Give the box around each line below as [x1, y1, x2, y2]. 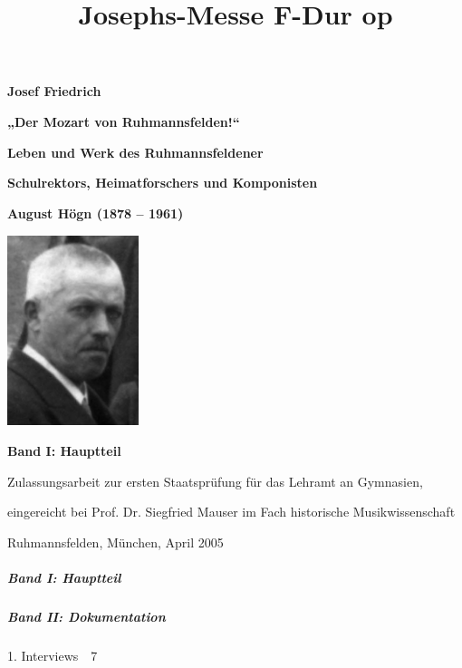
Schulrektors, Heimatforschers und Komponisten [7, 173, 318, 192]
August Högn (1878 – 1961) [7, 203, 184, 222]
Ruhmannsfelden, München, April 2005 [7, 532, 224, 551]
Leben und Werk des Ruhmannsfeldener [7, 142, 264, 161]
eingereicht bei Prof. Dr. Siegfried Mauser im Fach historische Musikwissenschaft [7, 502, 456, 521]
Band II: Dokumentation [7, 606, 166, 625]
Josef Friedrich [7, 82, 101, 101]
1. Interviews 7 [7, 645, 98, 664]
